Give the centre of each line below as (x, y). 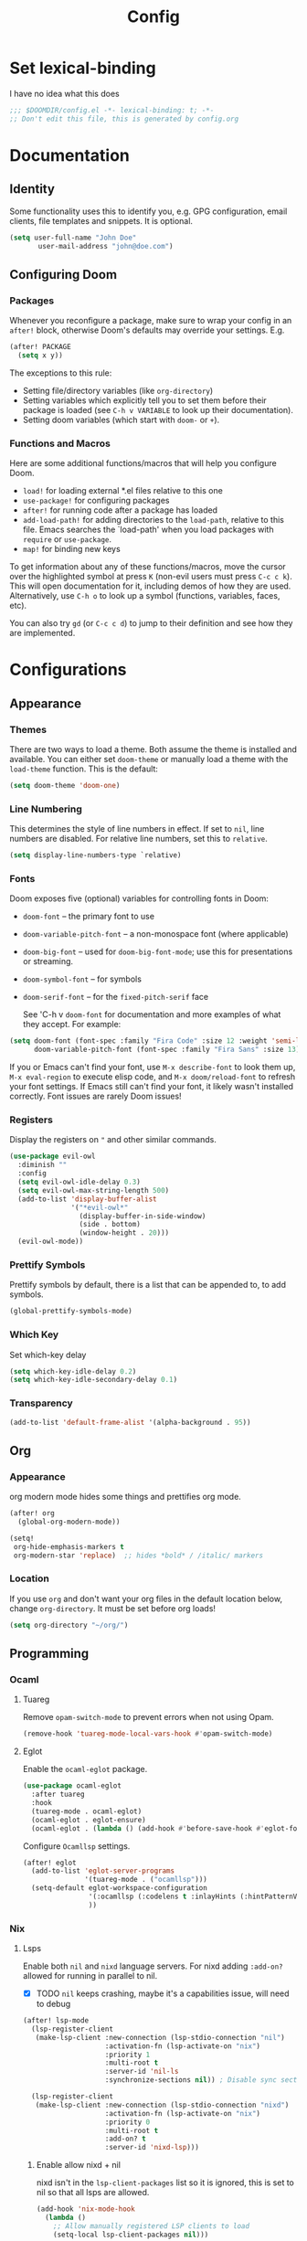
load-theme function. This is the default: (84, 769)
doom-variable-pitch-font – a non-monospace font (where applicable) (155, 934)
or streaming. (48, 961)
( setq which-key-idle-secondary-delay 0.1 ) (94, 1380)
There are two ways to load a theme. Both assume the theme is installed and (153, 749)
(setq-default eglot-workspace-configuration (119, 1888)
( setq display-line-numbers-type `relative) (95, 855)
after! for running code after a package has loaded (120, 510)
